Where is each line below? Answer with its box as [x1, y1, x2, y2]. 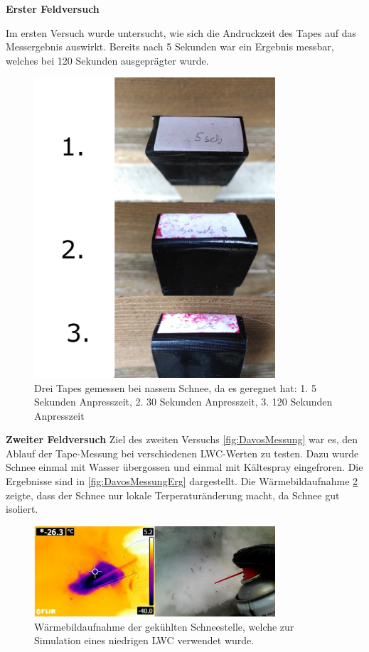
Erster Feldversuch [6, 1, 100, 16]
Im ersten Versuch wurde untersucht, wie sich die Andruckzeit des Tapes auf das [6, 25, 357, 40]
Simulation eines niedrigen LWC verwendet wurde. [34, 633, 255, 648]
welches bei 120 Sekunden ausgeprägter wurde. [6, 53, 209, 67]
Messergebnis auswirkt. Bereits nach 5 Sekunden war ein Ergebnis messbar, [6, 39, 334, 54]
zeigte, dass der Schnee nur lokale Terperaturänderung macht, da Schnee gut [6, 487, 340, 502]
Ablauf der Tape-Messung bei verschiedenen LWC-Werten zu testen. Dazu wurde [6, 445, 359, 460]
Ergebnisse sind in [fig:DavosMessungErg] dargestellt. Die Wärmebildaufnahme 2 [6, 474, 358, 489]
